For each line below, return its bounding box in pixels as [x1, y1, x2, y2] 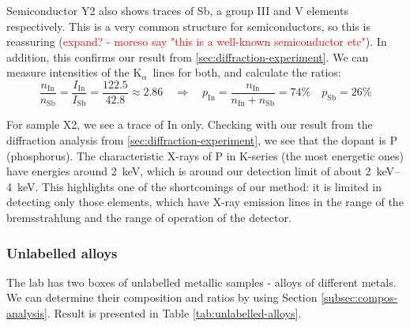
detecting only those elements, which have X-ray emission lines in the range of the [6, 194, 404, 210]
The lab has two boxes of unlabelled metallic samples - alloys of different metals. [6, 273, 397, 290]
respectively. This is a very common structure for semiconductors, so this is [6, 17, 371, 34]
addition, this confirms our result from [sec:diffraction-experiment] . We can [6, 48, 369, 65]
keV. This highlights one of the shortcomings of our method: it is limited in [17, 178, 382, 194]
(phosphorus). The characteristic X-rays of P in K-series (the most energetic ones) [6, 147, 404, 163]
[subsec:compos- [321, 289, 398, 306]
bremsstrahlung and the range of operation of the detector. [6, 209, 292, 226]
